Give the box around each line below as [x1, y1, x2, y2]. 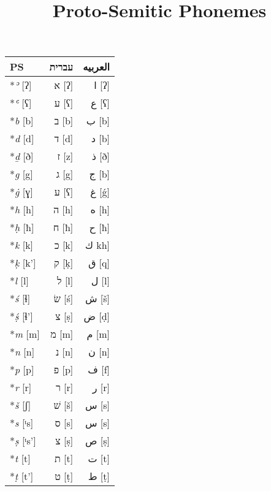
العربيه [83, 59, 110, 74]
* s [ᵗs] [10, 416, 34, 430]
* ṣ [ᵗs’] [10, 433, 36, 448]
